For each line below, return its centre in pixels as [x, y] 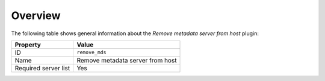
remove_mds [91, 53]
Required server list [42, 68]
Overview [36, 15]
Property [28, 45]
